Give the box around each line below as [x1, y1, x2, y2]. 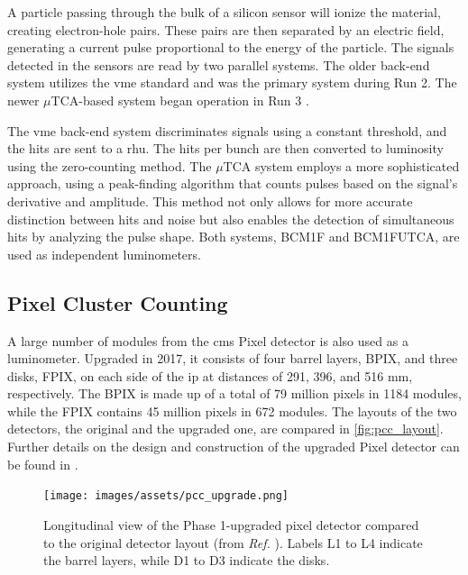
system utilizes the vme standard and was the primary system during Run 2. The [7, 73, 457, 92]
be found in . [7, 454, 78, 473]
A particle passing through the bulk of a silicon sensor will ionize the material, [7, 3, 441, 21]
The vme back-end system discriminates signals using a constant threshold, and [7, 121, 447, 140]
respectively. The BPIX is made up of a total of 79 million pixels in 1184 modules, [7, 384, 462, 403]
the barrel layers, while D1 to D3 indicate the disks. [43, 551, 330, 570]
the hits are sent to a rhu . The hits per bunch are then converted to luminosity [7, 139, 444, 158]
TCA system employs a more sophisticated [223, 156, 460, 175]
